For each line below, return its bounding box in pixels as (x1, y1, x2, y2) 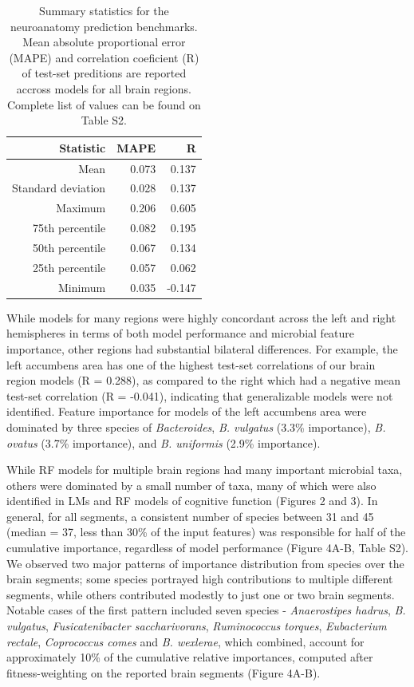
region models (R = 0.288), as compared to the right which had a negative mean (6, 372, 400, 389)
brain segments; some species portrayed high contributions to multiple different (6, 571, 393, 587)
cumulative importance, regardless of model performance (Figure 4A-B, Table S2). (6, 539, 408, 556)
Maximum (56, 199, 106, 216)
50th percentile (33, 239, 106, 255)
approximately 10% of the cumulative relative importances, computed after (6, 649, 373, 665)
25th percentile (33, 259, 106, 275)
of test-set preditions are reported (22, 65, 187, 81)
